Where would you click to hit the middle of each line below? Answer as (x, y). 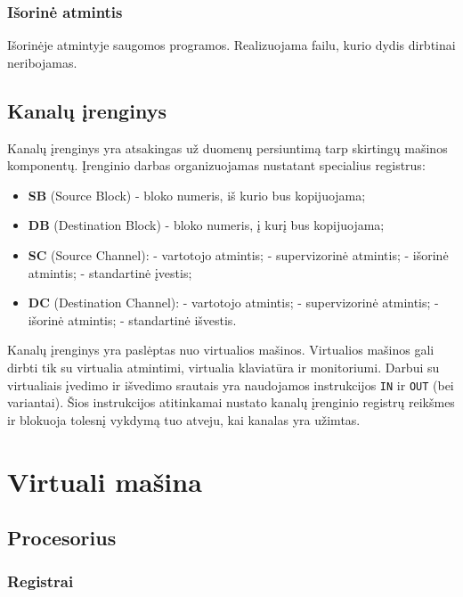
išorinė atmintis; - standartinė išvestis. (132, 319)
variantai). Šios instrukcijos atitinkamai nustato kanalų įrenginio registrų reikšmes (231, 402)
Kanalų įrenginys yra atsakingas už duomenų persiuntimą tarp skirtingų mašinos (227, 147)
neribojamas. (42, 62)
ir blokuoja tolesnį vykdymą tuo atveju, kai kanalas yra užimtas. (184, 419)
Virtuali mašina (105, 481)
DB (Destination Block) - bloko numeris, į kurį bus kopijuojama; (206, 225)
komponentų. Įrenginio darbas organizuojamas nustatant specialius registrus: (216, 165)
